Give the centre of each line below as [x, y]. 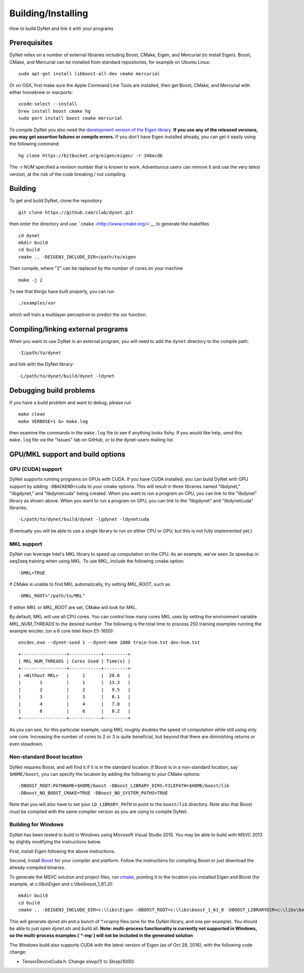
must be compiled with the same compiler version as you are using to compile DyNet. [99, 811]
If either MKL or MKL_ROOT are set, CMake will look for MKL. [73, 607]
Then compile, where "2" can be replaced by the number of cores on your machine [96, 268]
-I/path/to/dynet [40, 353]
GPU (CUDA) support [36, 469]
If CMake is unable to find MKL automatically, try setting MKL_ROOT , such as [90, 584]
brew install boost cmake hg [54, 111]
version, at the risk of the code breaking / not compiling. [68, 174]
